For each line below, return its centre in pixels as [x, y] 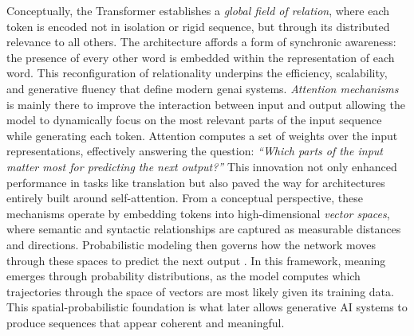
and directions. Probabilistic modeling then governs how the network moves [191, 244]
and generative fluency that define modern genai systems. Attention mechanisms [203, 88]
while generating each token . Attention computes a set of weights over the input [202, 135]
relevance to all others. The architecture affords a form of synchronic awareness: [201, 42]
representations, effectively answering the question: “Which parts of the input [195, 151]
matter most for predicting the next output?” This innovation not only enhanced [202, 166]
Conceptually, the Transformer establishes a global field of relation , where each [198, 10]
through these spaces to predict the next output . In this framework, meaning [196, 260]
